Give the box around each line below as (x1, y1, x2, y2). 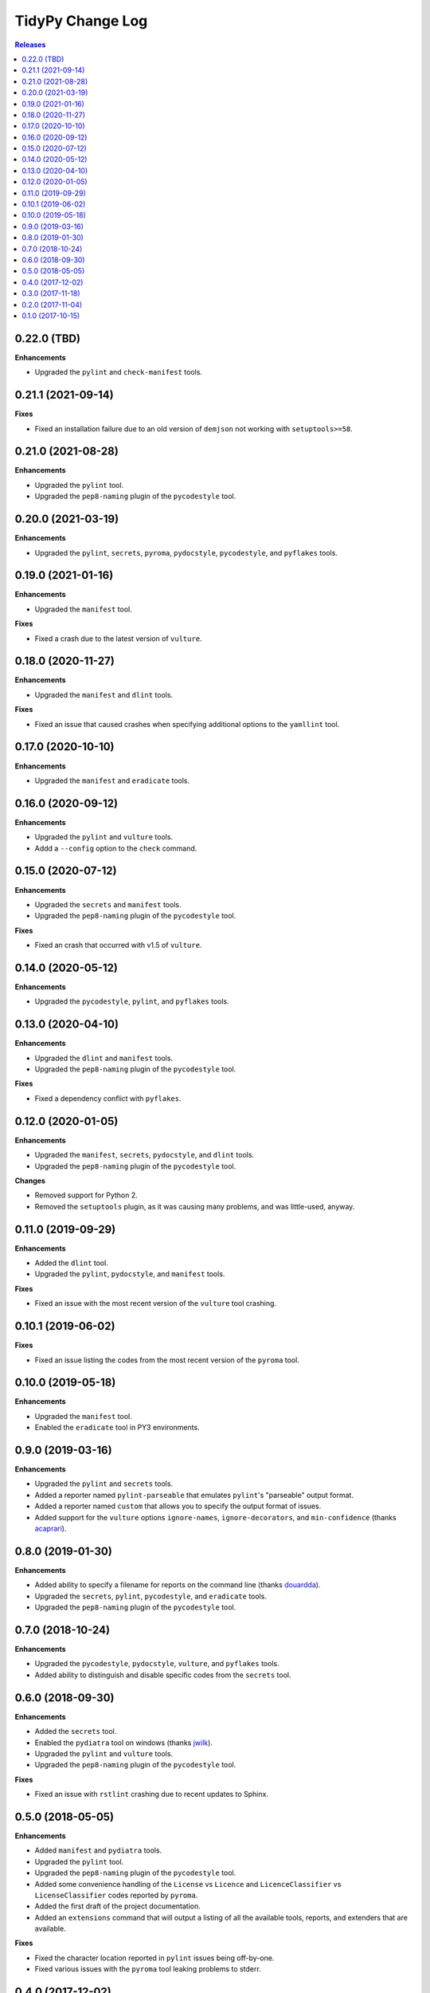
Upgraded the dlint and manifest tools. (34, 1053, 174, 1063)
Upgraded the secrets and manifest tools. (34, 899, 182, 909)
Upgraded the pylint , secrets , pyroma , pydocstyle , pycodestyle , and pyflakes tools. (34, 548, 338, 557)
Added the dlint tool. (34, 1258, 109, 1268)
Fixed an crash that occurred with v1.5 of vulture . (34, 941, 202, 950)
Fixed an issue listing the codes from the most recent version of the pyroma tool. (34, 1355, 300, 1365)
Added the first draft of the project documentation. (34, 1901, 201, 1911)
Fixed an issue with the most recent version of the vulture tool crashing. (34, 1299, 277, 1308)
